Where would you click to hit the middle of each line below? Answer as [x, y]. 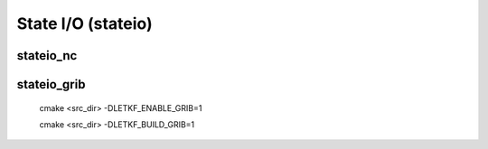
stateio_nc [47, 56]
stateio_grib [51, 84]
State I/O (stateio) [84, 23]
